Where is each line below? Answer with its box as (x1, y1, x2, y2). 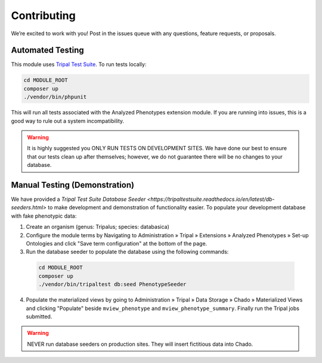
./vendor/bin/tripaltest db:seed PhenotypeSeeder (38, 281, 187, 288)
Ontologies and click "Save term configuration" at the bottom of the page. (26, 240, 208, 247)
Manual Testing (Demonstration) (11, 179, 134, 190)
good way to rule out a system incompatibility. (11, 117, 125, 125)
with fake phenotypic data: (11, 212, 77, 219)
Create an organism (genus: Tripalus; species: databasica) (26, 224, 170, 231)
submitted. (26, 313, 52, 320)
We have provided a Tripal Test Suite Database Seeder (11, 196, 146, 203)
